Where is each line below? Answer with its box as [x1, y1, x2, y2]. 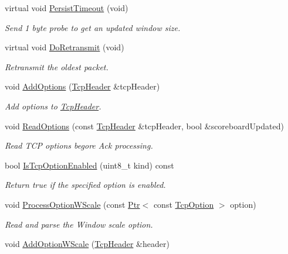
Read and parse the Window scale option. [5, 218, 153, 230]
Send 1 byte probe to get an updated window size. [5, 21, 181, 33]
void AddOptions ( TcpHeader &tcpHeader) [5, 80, 160, 92]
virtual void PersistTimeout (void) [5, 2, 128, 13]
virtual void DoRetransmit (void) [5, 41, 124, 53]
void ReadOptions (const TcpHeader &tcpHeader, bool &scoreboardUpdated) [5, 119, 284, 132]
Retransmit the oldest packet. [5, 60, 109, 73]
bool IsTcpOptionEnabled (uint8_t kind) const [5, 159, 174, 171]
